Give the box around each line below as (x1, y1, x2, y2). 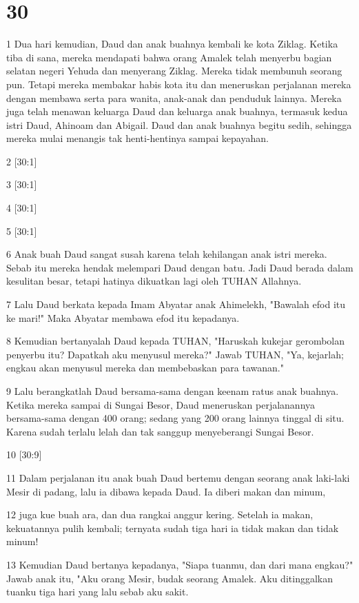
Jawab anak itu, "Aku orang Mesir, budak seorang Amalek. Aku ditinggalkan (6, 571, 333, 585)
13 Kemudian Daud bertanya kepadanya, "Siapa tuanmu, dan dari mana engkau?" (6, 557, 353, 571)
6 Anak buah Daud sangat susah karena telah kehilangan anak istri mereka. (6, 247, 327, 261)
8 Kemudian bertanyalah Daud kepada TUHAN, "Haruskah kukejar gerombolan (6, 334, 345, 348)
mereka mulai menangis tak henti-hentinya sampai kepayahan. (6, 131, 269, 145)
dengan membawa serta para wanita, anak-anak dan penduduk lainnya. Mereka (6, 90, 342, 105)
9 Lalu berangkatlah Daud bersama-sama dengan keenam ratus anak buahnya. (6, 384, 339, 398)
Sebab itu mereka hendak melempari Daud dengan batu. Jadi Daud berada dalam (6, 260, 353, 274)
